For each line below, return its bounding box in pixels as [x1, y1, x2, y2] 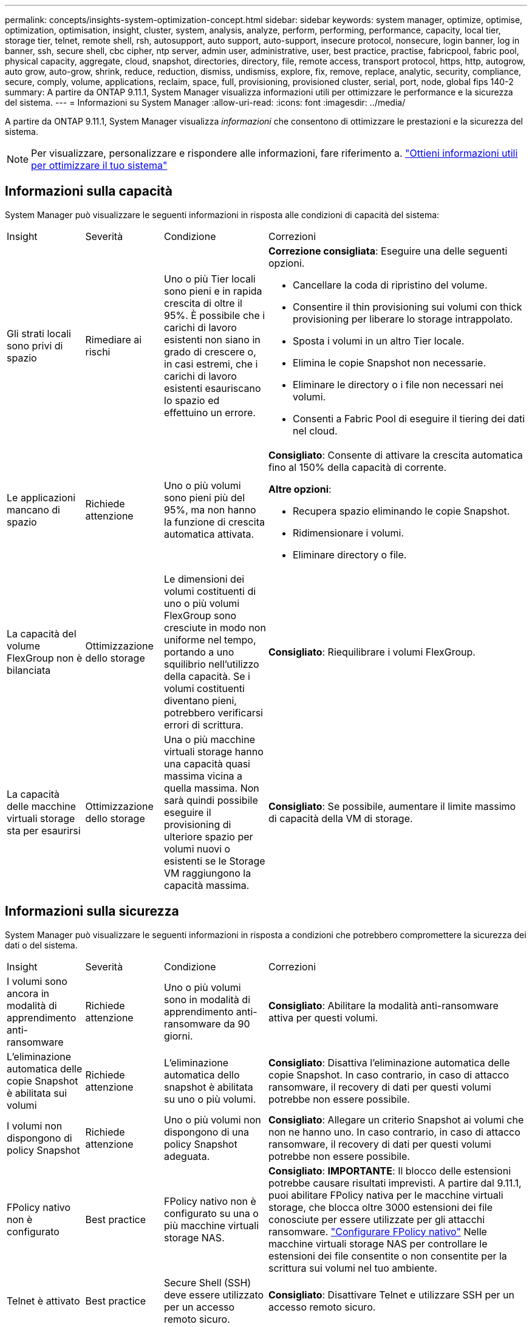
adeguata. [164, 1150, 210, 1162]
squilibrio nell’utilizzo [164, 657, 259, 670]
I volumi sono [7, 975, 67, 987]
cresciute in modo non [164, 621, 266, 634]
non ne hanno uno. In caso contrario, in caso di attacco [268, 1125, 520, 1138]
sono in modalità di [164, 993, 251, 1006]
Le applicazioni [7, 491, 76, 504]
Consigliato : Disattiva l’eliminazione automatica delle [268, 1056, 510, 1069]
